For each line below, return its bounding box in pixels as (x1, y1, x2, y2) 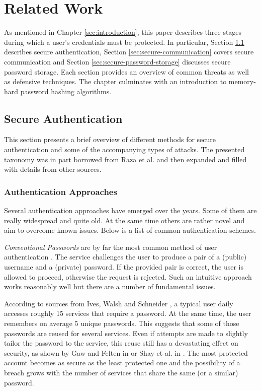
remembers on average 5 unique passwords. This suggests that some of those (4, 318, 239, 329)
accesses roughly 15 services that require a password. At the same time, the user (4, 308, 251, 318)
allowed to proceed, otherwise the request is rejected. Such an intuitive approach (4, 271, 252, 282)
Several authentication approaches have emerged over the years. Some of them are (4, 205, 257, 216)
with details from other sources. (4, 164, 102, 174)
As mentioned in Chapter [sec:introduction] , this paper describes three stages (4, 27, 242, 37)
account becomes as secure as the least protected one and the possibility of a (4, 357, 240, 368)
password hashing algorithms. (20, 86, 112, 96)
